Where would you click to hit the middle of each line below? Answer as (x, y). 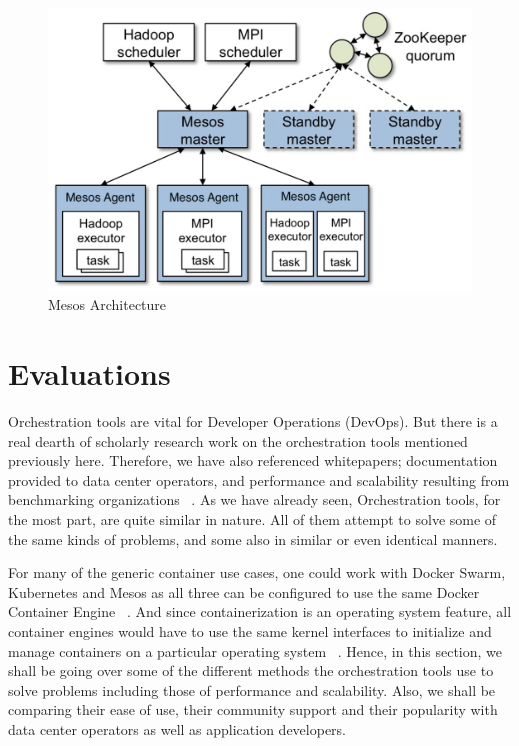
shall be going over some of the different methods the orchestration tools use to (251, 670)
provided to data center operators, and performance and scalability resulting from (259, 479)
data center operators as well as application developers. (177, 729)
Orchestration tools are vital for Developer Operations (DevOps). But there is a (253, 421)
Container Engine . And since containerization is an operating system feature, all (260, 611)
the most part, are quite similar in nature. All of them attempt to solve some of (252, 519)
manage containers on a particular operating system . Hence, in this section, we (255, 650)
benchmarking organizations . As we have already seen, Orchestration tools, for (254, 499)
